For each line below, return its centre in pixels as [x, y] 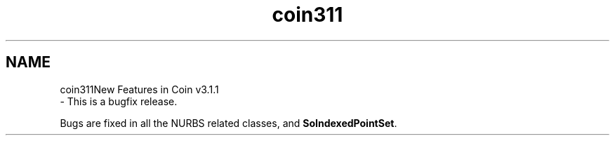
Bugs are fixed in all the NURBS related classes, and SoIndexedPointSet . [229, 123]
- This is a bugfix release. [119, 101]
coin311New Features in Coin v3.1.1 [139, 89]
